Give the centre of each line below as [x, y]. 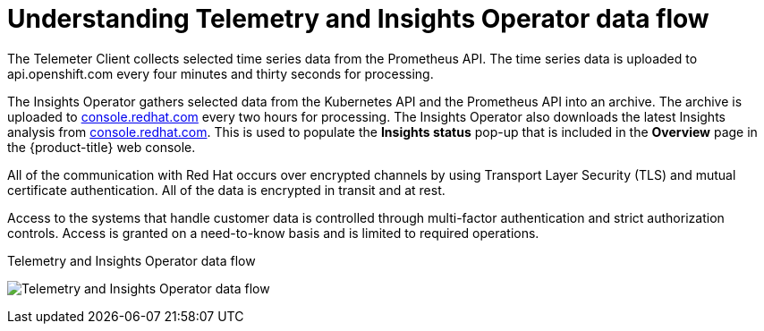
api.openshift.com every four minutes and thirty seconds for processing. [221, 73]
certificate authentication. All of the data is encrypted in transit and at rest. [226, 190]
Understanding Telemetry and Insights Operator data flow [358, 19]
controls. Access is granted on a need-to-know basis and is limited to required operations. [273, 233]
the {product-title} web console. [102, 147]
